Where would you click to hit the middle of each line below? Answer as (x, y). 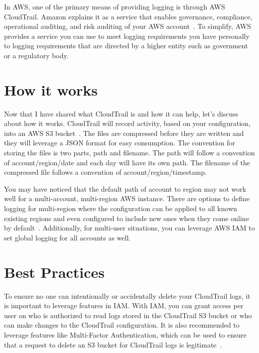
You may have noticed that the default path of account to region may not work (125, 188)
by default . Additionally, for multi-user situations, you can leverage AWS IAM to (129, 228)
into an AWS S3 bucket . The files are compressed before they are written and (124, 133)
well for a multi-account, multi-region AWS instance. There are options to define (127, 198)
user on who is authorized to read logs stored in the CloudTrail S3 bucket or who (128, 315)
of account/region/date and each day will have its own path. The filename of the (127, 162)
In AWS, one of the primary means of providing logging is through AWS (115, 6)
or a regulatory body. (36, 55)
